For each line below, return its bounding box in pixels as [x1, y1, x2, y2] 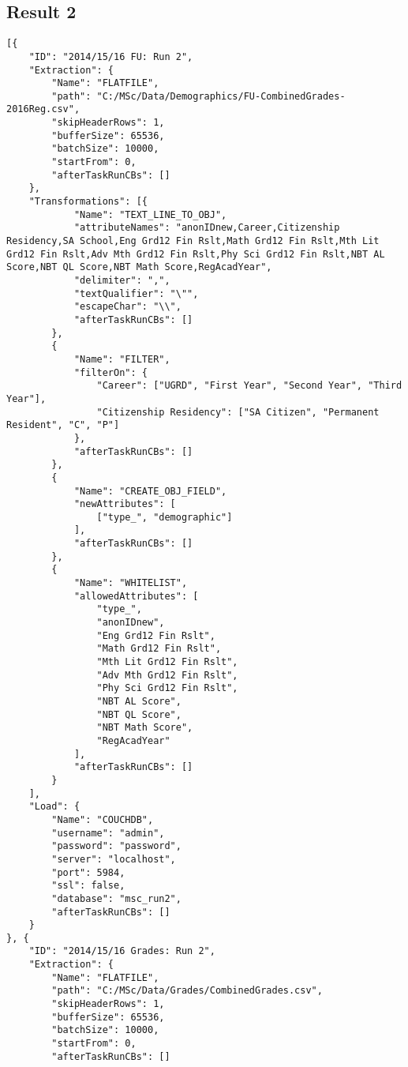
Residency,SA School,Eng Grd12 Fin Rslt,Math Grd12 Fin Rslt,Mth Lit [6, 235, 380, 247]
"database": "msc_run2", [51, 892, 182, 904]
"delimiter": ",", [73, 275, 170, 287]
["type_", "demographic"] [96, 511, 233, 523]
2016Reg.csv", [6, 103, 80, 115]
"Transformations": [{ [28, 196, 148, 208]
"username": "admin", [51, 827, 165, 839]
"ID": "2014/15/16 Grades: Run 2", [28, 945, 215, 957]
